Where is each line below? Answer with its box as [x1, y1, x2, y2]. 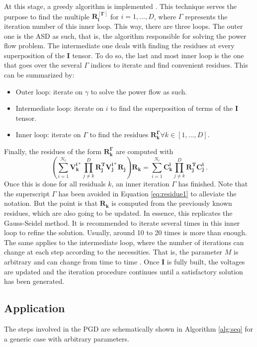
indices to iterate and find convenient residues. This [90, 60, 248, 70]
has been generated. [4, 276, 65, 286]
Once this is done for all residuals [4, 178, 106, 189]
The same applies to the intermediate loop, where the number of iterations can [4, 237, 244, 247]
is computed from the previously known [111, 198, 232, 208]
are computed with [116, 146, 173, 156]
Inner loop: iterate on [15, 129, 81, 140]
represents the [185, 11, 228, 21]
